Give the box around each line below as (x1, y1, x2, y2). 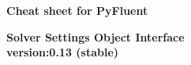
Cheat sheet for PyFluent (6, 2, 148, 18)
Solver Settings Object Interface (6, 28, 185, 45)
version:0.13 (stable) (6, 44, 119, 60)
